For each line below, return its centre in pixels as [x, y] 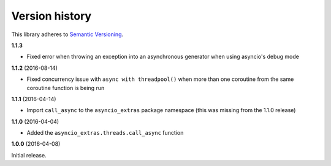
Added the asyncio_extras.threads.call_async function [105, 133]
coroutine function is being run [66, 88]
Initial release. [29, 155]
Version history [51, 16]
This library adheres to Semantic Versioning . [67, 34]
